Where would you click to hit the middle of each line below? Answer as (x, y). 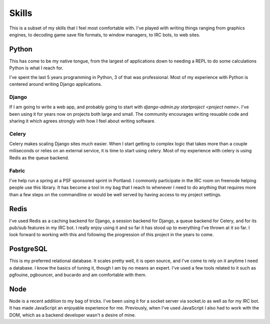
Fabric (17, 171)
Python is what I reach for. (36, 68)
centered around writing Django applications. (56, 84)
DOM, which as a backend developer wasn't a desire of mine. (72, 315)
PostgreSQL (28, 249)
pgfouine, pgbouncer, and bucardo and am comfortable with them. (78, 275)
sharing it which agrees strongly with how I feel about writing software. (82, 121)
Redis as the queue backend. (39, 158)
